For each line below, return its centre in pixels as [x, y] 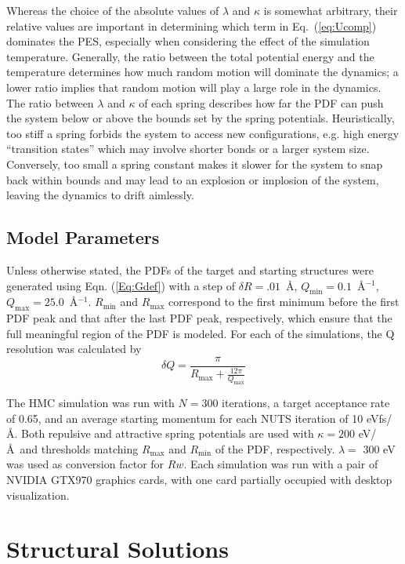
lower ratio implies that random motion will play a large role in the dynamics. [194, 87]
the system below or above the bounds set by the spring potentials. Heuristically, [201, 118]
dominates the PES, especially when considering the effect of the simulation [188, 41]
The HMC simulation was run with [90, 403]
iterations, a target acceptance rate [306, 403]
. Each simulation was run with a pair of [281, 464]
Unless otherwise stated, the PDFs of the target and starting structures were [190, 269]
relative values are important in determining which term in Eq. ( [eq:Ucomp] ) [192, 25]
